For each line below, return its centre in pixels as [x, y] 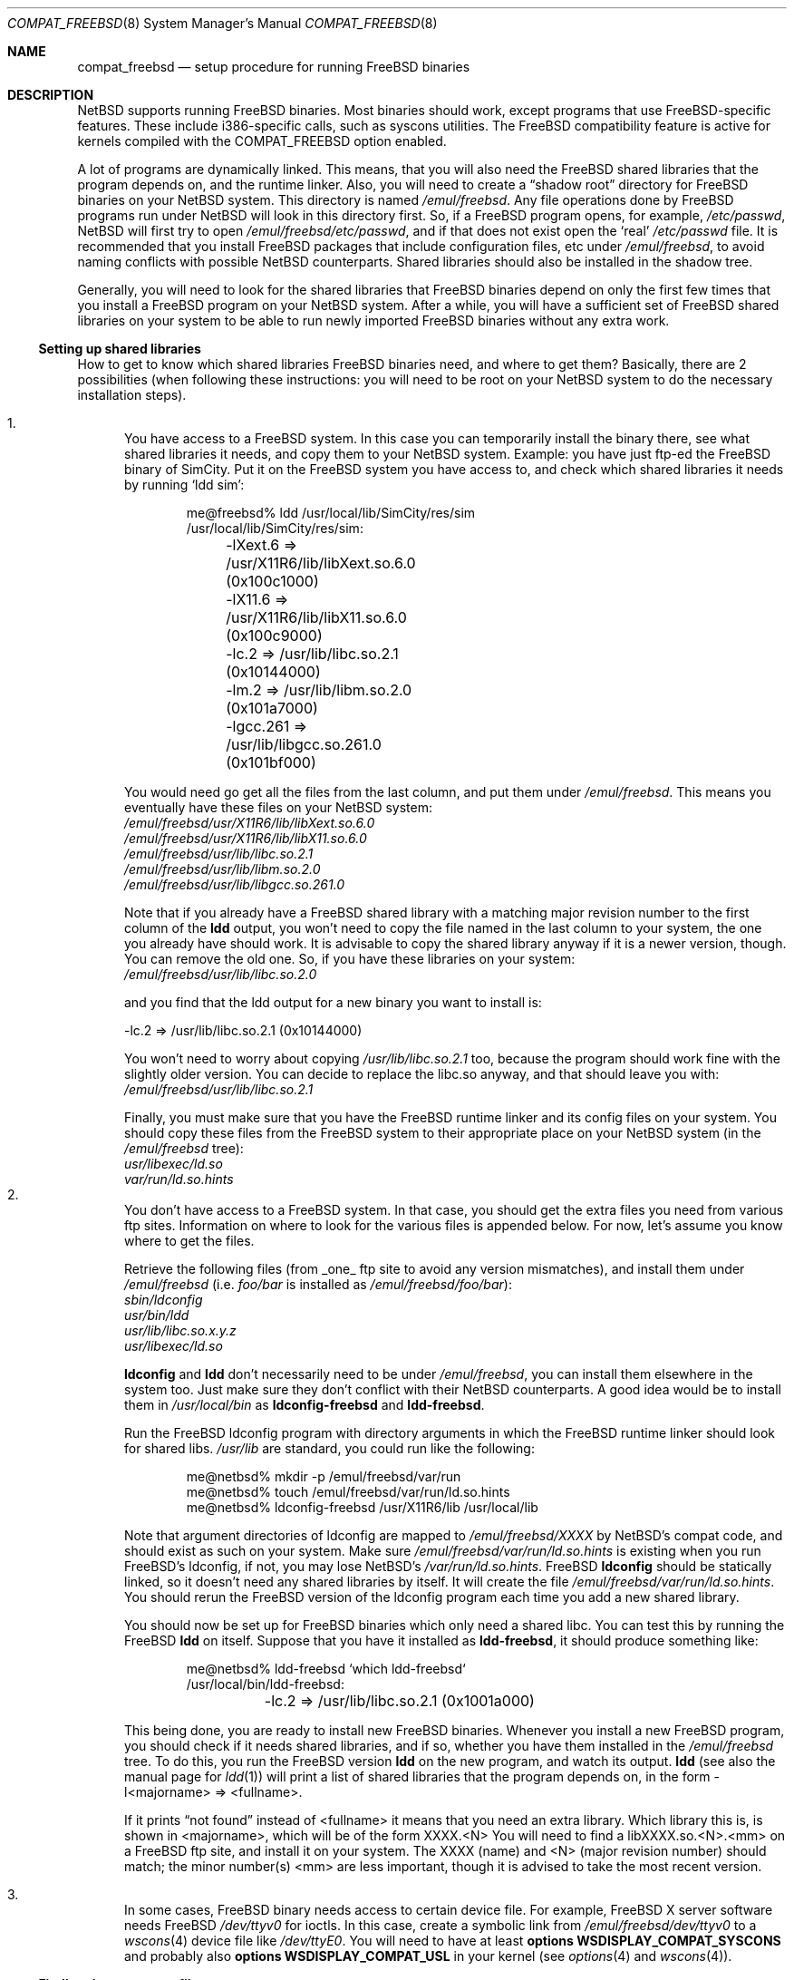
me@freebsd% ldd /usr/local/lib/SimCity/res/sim [331, 513]
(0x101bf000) [271, 762]
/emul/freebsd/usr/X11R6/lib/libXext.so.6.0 [250, 823]
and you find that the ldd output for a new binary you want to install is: [333, 1002]
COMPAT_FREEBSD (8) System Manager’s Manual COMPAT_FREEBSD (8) [223, 23]
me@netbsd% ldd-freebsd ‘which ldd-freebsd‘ [326, 1669]
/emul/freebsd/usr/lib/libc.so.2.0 [221, 974]
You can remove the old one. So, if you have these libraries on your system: [350, 959]
